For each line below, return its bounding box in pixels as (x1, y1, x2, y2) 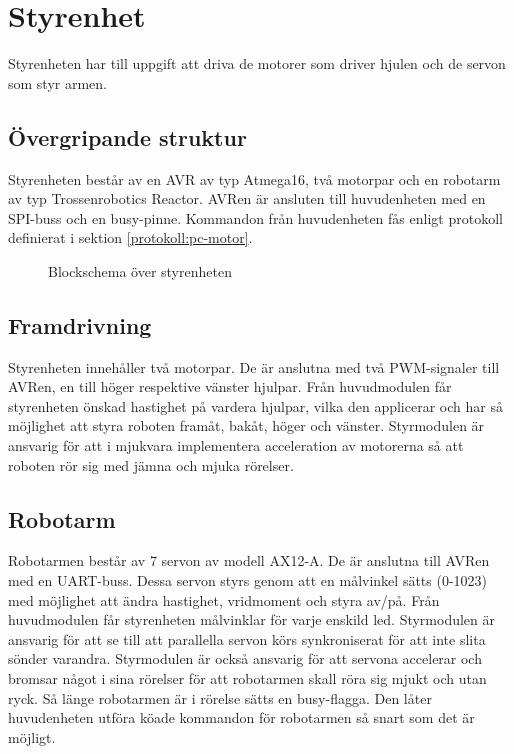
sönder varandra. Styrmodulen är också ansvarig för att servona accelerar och (8, 648, 482, 669)
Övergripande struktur (8, 121, 247, 152)
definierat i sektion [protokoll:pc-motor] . (8, 227, 253, 248)
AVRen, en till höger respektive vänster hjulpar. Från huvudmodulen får (8, 376, 452, 397)
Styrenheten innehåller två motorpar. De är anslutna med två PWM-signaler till (8, 356, 500, 377)
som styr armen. (8, 72, 107, 93)
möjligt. (8, 726, 56, 747)
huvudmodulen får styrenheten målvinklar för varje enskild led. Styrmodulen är (8, 609, 496, 630)
